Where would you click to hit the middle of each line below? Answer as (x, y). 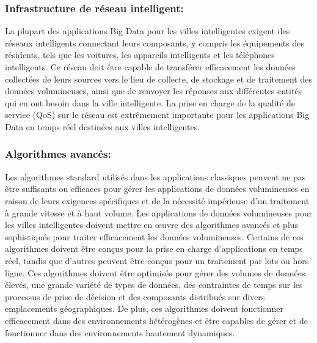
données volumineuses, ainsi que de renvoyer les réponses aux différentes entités (154, 91)
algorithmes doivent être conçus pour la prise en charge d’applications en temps (154, 249)
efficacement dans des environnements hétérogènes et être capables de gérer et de (156, 320)
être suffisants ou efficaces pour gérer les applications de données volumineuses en (157, 189)
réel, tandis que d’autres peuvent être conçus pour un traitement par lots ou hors (157, 260)
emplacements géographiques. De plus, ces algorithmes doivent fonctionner (144, 308)
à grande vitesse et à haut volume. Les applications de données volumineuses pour (159, 212)
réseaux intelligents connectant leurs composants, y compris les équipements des (155, 42)
